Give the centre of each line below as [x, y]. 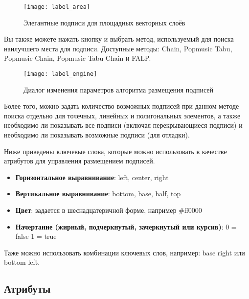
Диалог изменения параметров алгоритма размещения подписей [118, 89]
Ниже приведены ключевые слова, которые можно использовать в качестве [115, 151]
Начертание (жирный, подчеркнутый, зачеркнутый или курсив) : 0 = [126, 226]
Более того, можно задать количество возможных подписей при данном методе [122, 106]
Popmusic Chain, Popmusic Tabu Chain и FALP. [78, 58]
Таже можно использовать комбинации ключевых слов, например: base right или [124, 252]
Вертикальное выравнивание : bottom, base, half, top [98, 194]
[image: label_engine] [60, 74]
